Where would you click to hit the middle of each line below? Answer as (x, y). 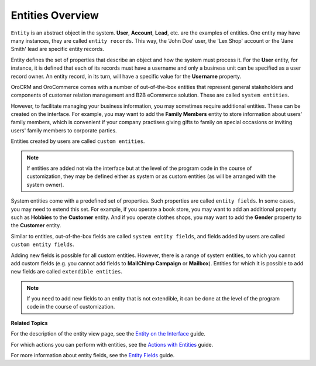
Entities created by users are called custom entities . (78, 141)
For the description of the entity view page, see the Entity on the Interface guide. (108, 334)
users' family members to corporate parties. (64, 130)
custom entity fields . (42, 244)
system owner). (45, 184)
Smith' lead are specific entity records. (58, 49)
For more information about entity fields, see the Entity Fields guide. (93, 355)
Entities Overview (55, 15)
